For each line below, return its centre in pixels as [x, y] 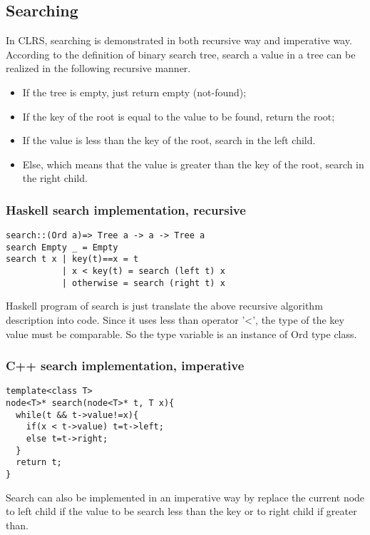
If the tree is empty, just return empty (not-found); [134, 92]
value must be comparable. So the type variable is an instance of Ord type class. [181, 333]
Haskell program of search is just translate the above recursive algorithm [164, 306]
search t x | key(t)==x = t [72, 259]
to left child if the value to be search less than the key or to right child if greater [181, 511]
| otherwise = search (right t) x [143, 283]
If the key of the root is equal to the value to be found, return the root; [179, 116]
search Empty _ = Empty [62, 247]
